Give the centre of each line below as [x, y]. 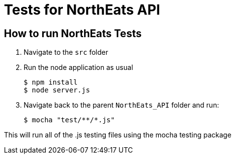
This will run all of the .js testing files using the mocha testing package [118, 135]
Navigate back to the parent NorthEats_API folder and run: [121, 105]
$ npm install [51, 82]
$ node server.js [57, 90]
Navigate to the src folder [66, 52]
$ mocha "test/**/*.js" [69, 120]
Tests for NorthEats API [82, 10]
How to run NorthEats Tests [73, 33]
